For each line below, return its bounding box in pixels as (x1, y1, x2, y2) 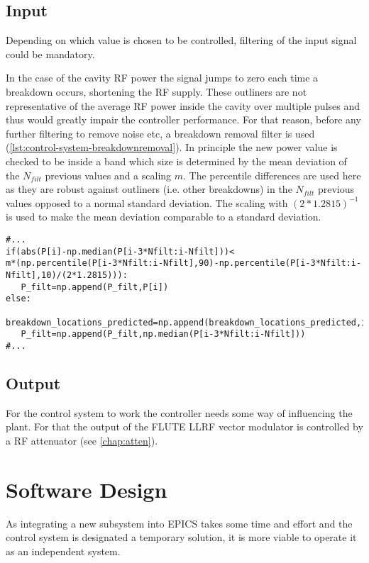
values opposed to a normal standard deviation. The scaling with (6, 195, 288, 210)
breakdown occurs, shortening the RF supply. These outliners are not (6, 84, 307, 99)
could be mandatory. (6, 46, 95, 61)
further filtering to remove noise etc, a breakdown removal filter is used (6, 126, 315, 140)
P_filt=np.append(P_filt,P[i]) (21, 281, 169, 292)
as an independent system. (6, 543, 121, 558)
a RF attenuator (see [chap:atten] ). (6, 433, 158, 447)
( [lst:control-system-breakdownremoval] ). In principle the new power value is (6, 140, 338, 155)
